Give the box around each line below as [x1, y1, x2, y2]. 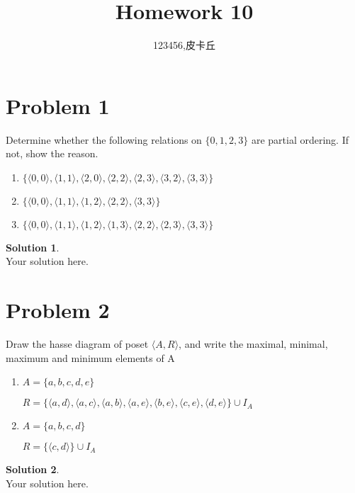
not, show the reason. [6, 146, 98, 161]
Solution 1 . [6, 239, 60, 254]
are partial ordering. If [251, 132, 349, 147]
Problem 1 [6, 91, 110, 120]
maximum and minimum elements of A [6, 350, 175, 365]
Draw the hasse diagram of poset [6, 336, 149, 351]
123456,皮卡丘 [153, 38, 215, 52]
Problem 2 [6, 295, 110, 324]
